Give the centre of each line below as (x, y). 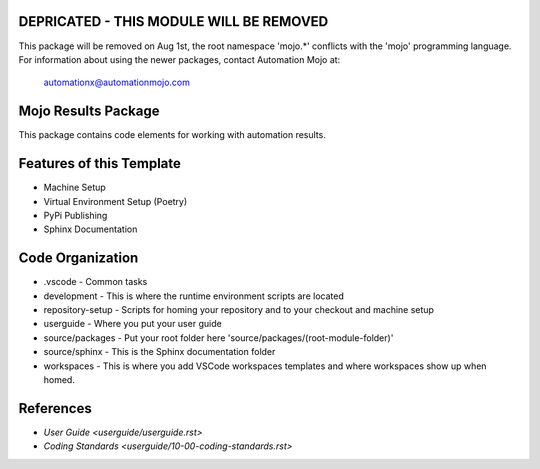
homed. (59, 379)
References (55, 408)
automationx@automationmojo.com (116, 82)
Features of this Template (100, 163)
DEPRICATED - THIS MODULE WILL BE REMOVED (173, 21)
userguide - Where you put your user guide (132, 324)
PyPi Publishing (75, 215)
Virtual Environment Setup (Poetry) (115, 201)
